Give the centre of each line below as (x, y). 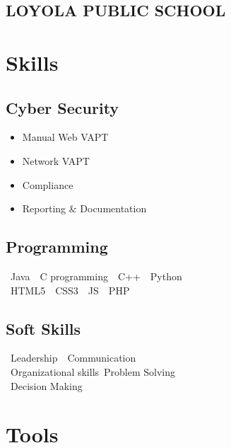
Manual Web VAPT (65, 137)
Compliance (48, 184)
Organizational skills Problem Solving (93, 371)
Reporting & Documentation (84, 208)
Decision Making (46, 385)
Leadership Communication (73, 358)
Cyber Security (63, 107)
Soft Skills (43, 328)
